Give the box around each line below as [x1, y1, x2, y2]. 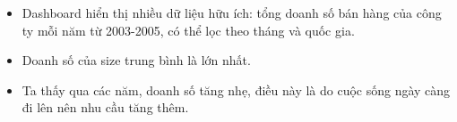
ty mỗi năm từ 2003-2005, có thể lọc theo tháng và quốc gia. [22, 20, 355, 39]
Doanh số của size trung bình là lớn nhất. [22, 51, 251, 69]
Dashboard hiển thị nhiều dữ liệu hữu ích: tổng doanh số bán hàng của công [22, 4, 442, 21]
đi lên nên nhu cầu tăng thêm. [22, 98, 189, 117]
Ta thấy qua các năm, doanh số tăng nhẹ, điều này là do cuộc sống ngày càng [22, 80, 451, 99]
